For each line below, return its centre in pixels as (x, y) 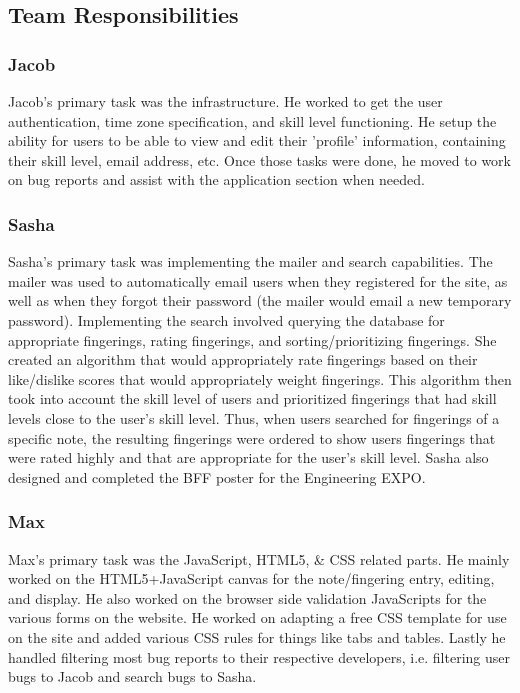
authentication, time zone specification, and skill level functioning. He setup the (252, 120)
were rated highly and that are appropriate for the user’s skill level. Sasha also (248, 457)
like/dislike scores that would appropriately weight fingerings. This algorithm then (260, 378)
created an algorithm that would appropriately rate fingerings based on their (243, 359)
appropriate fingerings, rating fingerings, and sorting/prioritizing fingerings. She (252, 339)
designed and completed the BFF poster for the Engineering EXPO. (217, 476)
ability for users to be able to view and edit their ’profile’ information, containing (257, 140)
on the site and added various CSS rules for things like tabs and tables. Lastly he (257, 636)
